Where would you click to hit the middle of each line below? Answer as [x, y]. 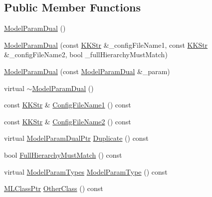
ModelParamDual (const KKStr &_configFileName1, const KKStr [106, 45]
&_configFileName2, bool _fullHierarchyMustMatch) [86, 54]
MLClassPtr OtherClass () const [54, 188]
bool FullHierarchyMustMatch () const [63, 154]
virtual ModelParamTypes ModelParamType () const [86, 171]
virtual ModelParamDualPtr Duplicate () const [76, 138]
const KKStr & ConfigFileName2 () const [68, 121]
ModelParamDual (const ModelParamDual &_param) [87, 71]
